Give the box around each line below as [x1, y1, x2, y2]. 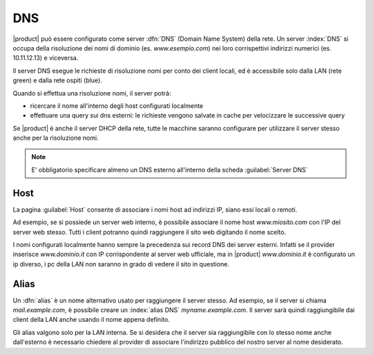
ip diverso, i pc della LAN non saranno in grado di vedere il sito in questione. [12, 260, 229, 268]
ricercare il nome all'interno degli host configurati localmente [30, 101, 204, 110]
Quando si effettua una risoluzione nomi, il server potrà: [12, 89, 171, 97]
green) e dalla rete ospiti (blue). [12, 76, 103, 84]
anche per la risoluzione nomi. [12, 134, 99, 142]
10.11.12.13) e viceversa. [12, 54, 79, 62]
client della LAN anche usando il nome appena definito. [12, 316, 171, 324]
